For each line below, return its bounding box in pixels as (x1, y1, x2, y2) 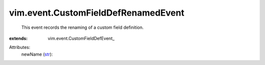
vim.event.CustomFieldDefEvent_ (48, 35, 115, 41)
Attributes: (9, 44, 30, 50)
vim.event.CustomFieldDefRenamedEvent (9, 7, 185, 18)
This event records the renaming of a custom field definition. (21, 24, 144, 30)
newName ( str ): (21, 51, 53, 57)
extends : (9, 35, 28, 41)
